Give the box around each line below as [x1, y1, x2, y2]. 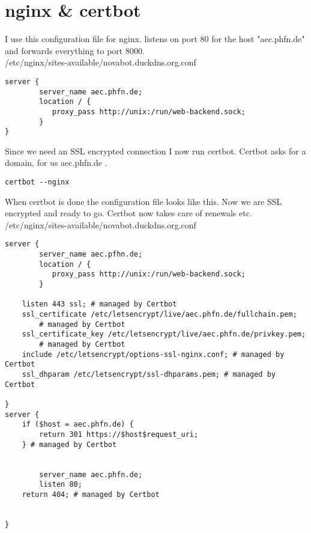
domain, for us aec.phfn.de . [5, 156, 107, 169]
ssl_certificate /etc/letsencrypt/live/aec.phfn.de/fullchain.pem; [22, 310, 297, 319]
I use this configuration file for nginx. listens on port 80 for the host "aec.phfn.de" [5, 32, 305, 45]
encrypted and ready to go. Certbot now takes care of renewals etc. [5, 207, 252, 219]
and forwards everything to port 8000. [5, 44, 145, 56]
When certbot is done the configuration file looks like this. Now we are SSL [5, 195, 282, 207]
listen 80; [39, 480, 82, 489]
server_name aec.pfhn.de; [39, 250, 143, 259]
